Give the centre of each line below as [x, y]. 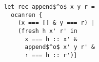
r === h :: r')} [51, 55]
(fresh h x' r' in [48, 31]
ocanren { [27, 15]
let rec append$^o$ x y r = [49, 7]
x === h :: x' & [51, 39]
